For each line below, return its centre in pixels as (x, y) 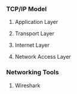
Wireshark (27, 85)
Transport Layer (35, 34)
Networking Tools (33, 72)
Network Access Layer (43, 57)
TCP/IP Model (27, 9)
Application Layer (36, 22)
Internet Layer (32, 45)
